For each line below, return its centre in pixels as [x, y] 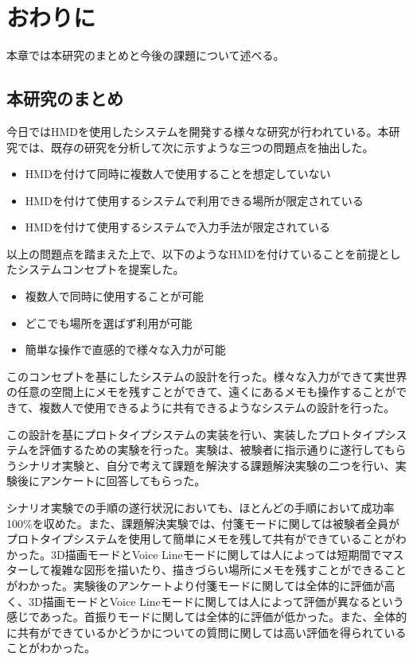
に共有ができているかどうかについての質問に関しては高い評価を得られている [206, 632]
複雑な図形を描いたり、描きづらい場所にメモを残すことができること [228, 570]
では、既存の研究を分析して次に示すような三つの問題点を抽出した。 [195, 147]
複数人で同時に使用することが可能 [114, 296]
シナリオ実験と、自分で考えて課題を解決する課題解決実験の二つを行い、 [206, 465]
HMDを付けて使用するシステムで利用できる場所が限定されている [194, 200]
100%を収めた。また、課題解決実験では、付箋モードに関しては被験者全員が [203, 523]
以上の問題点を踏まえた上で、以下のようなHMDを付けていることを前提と [198, 253]
